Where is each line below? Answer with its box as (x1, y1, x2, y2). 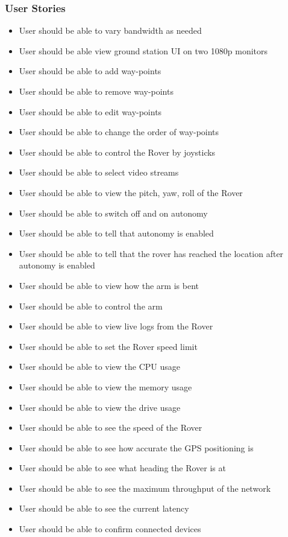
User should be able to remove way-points (19, 85, 174, 97)
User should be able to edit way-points (19, 105, 162, 118)
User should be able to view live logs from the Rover (19, 320, 213, 332)
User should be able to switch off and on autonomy (19, 206, 208, 219)
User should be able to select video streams (19, 166, 179, 179)
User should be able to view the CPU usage (19, 360, 181, 373)
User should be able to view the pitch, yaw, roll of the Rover (19, 186, 243, 199)
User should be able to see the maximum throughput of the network (19, 481, 271, 494)
